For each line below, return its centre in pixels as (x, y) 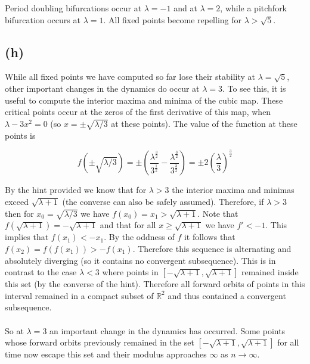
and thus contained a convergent (227, 295)
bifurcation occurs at (43, 19)
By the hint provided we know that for (76, 190)
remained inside (270, 272)
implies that (27, 237)
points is (20, 135)
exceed (17, 202)
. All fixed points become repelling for (173, 19)
